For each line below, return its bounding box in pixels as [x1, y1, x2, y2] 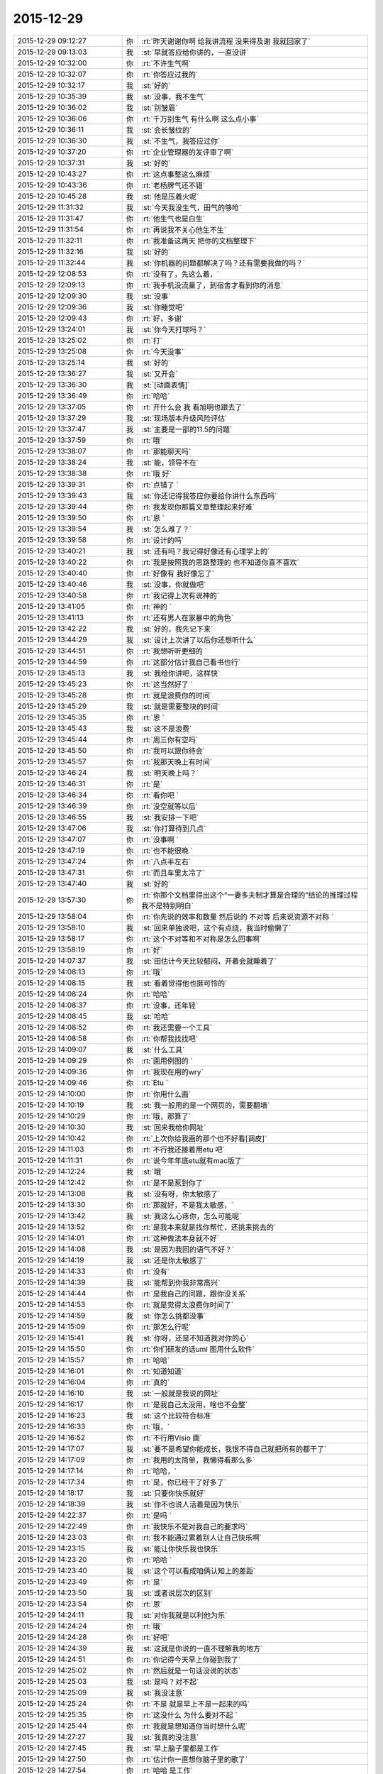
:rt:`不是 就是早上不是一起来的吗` [141, 1699, 250, 1709]
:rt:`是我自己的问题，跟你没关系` [141, 1289, 248, 1299]
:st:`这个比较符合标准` [141, 1411, 213, 1421]
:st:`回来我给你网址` [141, 1122, 206, 1132]
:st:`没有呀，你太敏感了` [141, 1189, 221, 1199]
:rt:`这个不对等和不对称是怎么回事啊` [141, 934, 262, 944]
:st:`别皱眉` [141, 103, 178, 113]
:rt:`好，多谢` [141, 313, 184, 323]
